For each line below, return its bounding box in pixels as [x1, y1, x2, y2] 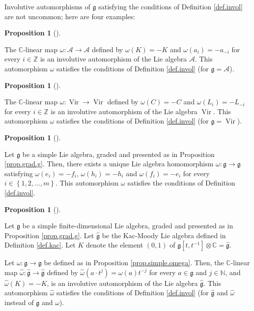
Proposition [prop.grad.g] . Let [4, 230, 94, 240]
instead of [4, 297, 34, 308]
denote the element [85, 240, 143, 250]
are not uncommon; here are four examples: [4, 11, 136, 21]
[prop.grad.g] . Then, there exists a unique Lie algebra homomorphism [4, 158, 214, 169]
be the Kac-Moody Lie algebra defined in [102, 230, 226, 240]
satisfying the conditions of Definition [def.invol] [98, 1, 243, 11]
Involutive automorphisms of [4, 1, 90, 11]
